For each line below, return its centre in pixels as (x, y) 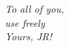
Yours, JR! (29, 36)
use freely (25, 22)
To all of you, (34, 8)
